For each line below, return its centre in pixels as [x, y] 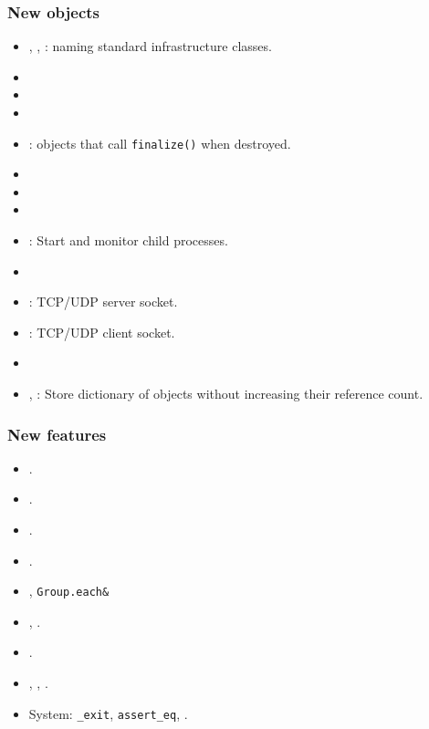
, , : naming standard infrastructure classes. [150, 46]
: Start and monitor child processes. [128, 240]
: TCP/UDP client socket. [102, 332]
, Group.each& [69, 591]
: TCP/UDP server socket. [103, 302]
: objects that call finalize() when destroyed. [160, 143]
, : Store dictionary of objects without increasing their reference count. [226, 393]
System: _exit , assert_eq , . [108, 713]
